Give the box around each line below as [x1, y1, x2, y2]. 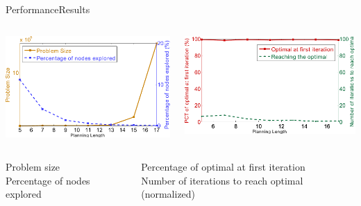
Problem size [6, 160, 60, 173]
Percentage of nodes [6, 173, 90, 187]
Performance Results [6, 2, 90, 16]
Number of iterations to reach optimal [141, 173, 303, 187]
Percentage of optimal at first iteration [141, 160, 305, 173]
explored [6, 187, 42, 201]
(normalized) [141, 187, 196, 201]
